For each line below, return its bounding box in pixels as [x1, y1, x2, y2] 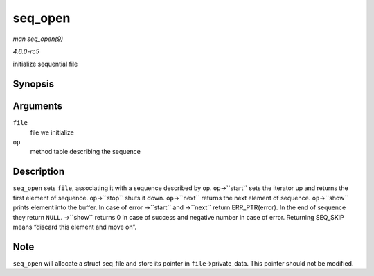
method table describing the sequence [30, 148, 141, 156]
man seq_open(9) [12, 35, 64, 43]
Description [12, 166, 65, 178]
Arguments [12, 101, 63, 112]
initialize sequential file [12, 60, 78, 69]
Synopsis [12, 78, 55, 90]
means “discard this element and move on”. [12, 223, 136, 231]
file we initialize [30, 128, 74, 137]
